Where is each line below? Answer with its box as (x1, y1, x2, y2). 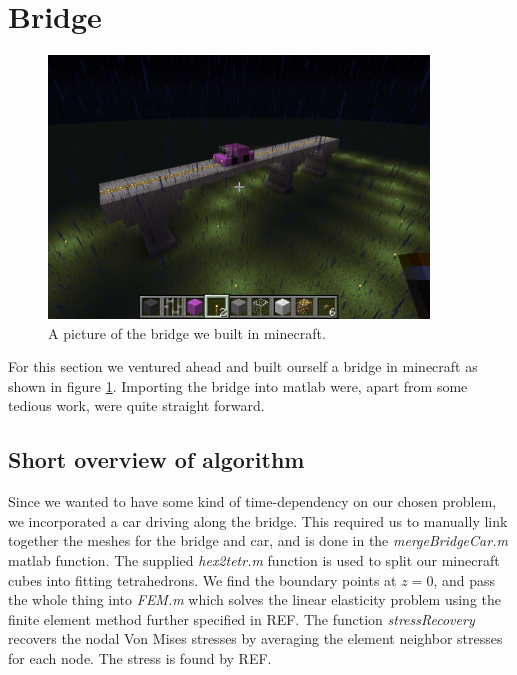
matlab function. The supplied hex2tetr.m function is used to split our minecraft (8, 549, 500, 570)
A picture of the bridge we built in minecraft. (48, 322, 326, 343)
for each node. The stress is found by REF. (8, 647, 272, 668)
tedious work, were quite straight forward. (8, 395, 265, 416)
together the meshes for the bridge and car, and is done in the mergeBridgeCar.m (8, 530, 508, 551)
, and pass (433, 569, 495, 590)
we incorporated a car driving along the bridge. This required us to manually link (8, 510, 508, 531)
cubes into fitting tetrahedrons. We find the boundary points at (8, 569, 397, 590)
